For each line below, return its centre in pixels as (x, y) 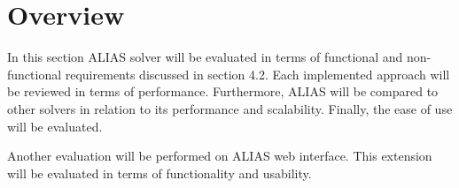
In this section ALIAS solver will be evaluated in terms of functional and (205, 57)
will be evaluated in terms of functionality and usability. (159, 173)
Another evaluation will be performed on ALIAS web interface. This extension (220, 156)
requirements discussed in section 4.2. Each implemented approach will (257, 74)
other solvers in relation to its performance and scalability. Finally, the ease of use (230, 108)
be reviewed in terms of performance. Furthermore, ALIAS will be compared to (223, 91)
